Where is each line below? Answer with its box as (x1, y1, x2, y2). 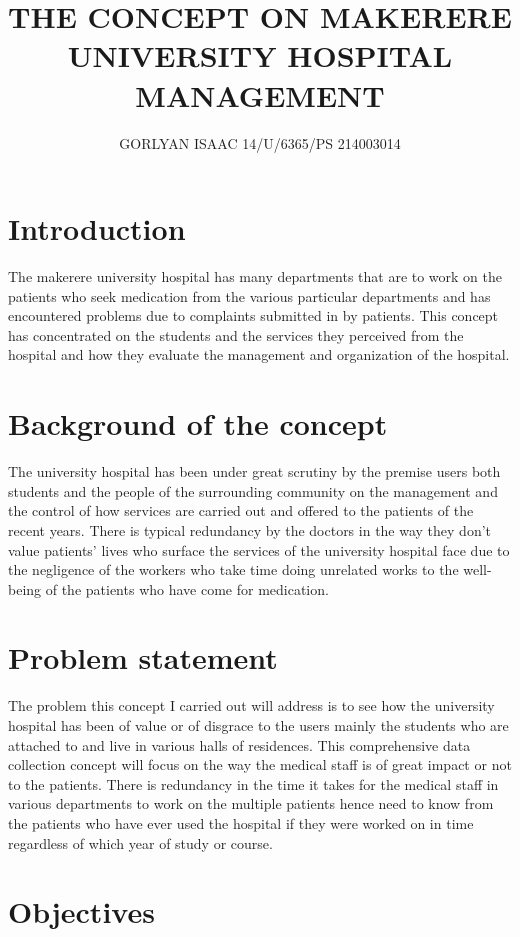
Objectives (8, 891, 155, 932)
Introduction (8, 208, 186, 249)
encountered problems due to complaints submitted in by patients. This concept (8, 305, 499, 326)
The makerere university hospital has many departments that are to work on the (8, 266, 503, 287)
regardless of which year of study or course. (8, 832, 273, 853)
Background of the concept (8, 403, 388, 444)
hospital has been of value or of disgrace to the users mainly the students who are (8, 715, 509, 735)
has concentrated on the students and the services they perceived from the (8, 324, 464, 345)
